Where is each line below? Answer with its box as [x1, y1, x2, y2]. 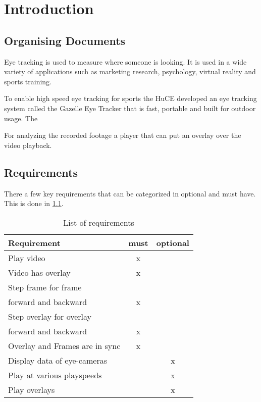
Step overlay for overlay [8, 310, 92, 322]
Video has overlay [8, 266, 71, 278]
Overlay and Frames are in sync [8, 339, 121, 351]
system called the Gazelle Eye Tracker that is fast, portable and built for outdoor [4, 103, 256, 113]
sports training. [4, 76, 51, 86]
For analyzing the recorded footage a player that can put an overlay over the [4, 130, 241, 140]
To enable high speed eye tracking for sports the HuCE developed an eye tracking [4, 93, 257, 104]
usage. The [4, 113, 38, 123]
